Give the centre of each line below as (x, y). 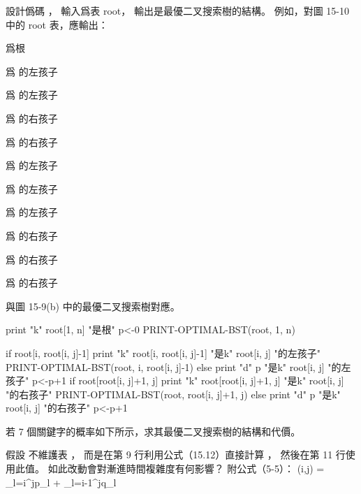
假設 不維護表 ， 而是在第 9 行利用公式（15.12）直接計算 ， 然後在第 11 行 (176, 455)
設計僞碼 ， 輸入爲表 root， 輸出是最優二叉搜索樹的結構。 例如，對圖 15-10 (177, 10)
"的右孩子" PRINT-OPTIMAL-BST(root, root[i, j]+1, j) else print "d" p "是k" (173, 394)
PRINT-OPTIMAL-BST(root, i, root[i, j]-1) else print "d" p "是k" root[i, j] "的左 (178, 366)
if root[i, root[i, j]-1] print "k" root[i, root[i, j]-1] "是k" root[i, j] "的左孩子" (163, 353)
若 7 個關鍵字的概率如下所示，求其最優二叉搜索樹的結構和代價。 (153, 431)
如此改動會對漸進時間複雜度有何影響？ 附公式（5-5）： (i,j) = (186, 468)
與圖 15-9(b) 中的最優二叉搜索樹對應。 (93, 306)
